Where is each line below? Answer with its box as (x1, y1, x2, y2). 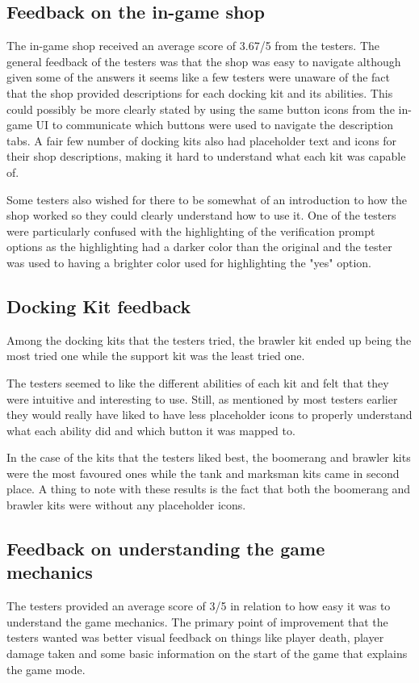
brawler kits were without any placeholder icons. (6, 497, 246, 513)
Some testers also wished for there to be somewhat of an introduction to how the (6, 191, 407, 207)
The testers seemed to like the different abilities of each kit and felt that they (6, 374, 389, 391)
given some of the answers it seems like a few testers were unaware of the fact (6, 69, 391, 86)
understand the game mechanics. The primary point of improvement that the (6, 613, 388, 630)
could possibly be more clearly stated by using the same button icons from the (6, 100, 395, 117)
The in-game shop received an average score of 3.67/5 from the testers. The (6, 37, 380, 54)
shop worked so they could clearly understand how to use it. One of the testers (6, 207, 396, 224)
